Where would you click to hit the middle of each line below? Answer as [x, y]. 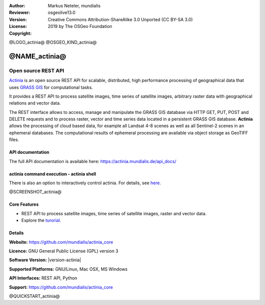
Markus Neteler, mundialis [74, 6]
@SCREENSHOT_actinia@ [35, 192]
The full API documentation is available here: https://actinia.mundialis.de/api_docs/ [93, 161]
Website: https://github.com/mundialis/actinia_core [61, 242]
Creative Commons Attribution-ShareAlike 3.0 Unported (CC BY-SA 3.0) [120, 19]
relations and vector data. [35, 103]
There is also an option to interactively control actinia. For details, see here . [85, 183]
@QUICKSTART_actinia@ [34, 296]
